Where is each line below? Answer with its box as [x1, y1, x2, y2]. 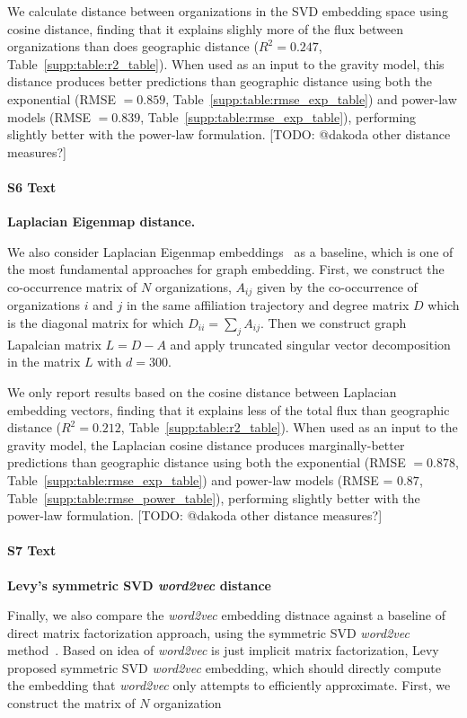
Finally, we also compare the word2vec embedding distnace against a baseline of [7, 606, 445, 625]
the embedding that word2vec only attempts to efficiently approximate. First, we [7, 676, 451, 695]
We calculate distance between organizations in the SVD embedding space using [7, 2, 448, 20]
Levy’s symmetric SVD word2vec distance [7, 575, 271, 594]
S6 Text [7, 177, 57, 196]
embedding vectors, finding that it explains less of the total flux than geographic [7, 400, 450, 419]
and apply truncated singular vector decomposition [170, 334, 451, 353]
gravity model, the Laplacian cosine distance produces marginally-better [7, 435, 405, 454]
